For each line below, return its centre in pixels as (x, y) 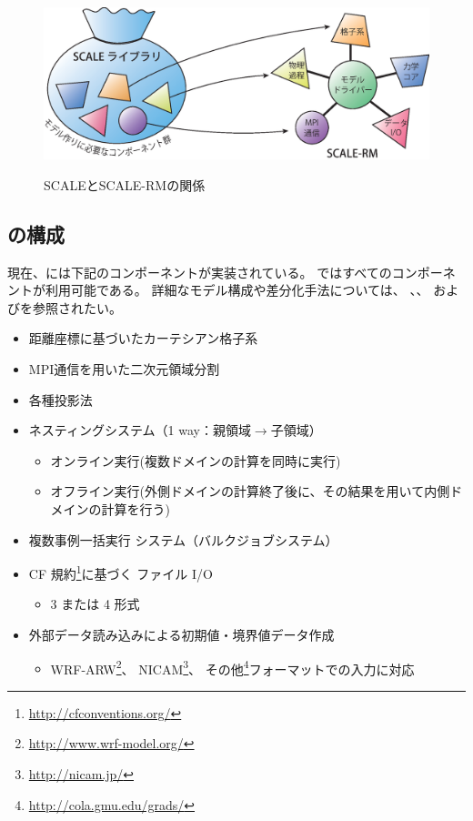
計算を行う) (136, 509)
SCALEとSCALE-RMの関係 (125, 184)
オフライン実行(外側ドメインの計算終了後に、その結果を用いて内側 (250, 491)
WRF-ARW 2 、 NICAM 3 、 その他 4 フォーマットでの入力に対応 (232, 667)
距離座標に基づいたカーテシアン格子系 (143, 338)
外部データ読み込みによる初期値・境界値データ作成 (181, 635)
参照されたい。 (77, 307)
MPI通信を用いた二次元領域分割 (124, 369)
